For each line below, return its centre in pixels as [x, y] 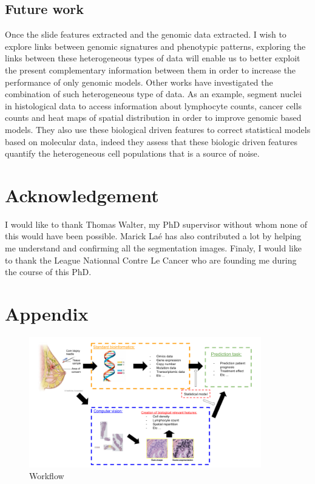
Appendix [47, 314]
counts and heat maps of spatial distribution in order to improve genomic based [153, 118]
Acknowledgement [82, 195]
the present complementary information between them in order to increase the [151, 70]
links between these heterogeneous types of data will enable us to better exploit [153, 58]
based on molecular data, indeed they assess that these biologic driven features [151, 141]
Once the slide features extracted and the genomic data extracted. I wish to [146, 34]
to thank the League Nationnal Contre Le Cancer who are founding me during [151, 260]
